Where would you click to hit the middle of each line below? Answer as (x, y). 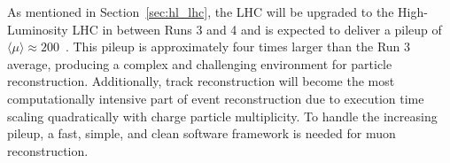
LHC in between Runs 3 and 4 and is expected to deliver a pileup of (257, 29)
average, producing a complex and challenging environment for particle (200, 63)
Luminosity (38, 29)
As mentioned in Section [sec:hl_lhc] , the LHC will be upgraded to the (201, 12)
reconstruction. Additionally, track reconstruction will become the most (201, 81)
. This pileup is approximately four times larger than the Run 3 (238, 47)
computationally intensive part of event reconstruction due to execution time (216, 98)
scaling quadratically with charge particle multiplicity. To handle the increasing (222, 116)
